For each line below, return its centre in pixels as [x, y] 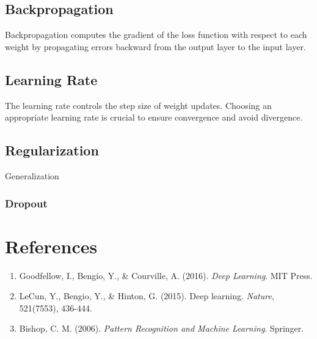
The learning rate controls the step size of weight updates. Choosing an [138, 105]
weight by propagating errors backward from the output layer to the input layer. [155, 46]
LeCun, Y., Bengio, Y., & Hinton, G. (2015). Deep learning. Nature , [147, 296]
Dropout [26, 203]
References [51, 246]
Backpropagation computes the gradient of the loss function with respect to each [156, 35]
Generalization [32, 175]
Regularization [52, 150]
